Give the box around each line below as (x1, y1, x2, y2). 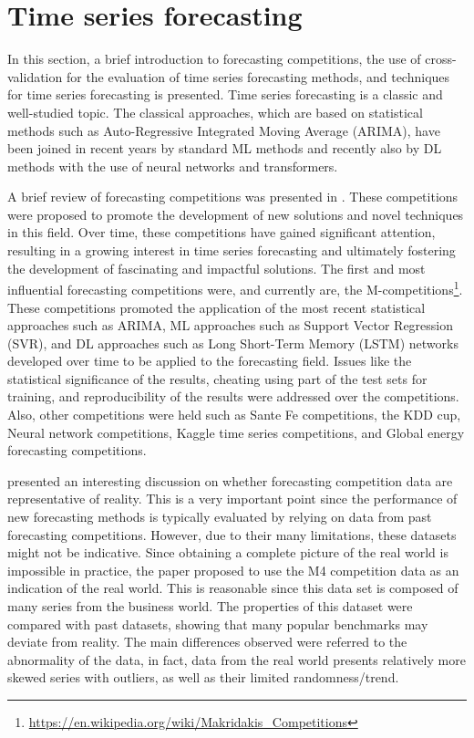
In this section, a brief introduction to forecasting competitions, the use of (7, 49, 421, 68)
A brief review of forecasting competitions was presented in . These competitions (7, 187, 459, 206)
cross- (425, 49, 457, 68)
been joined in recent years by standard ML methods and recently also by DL (7, 139, 442, 158)
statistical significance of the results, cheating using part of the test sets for (7, 369, 428, 388)
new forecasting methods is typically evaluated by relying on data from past (7, 507, 432, 526)
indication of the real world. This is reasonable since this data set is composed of (7, 578, 459, 598)
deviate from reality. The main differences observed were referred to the (7, 632, 407, 651)
